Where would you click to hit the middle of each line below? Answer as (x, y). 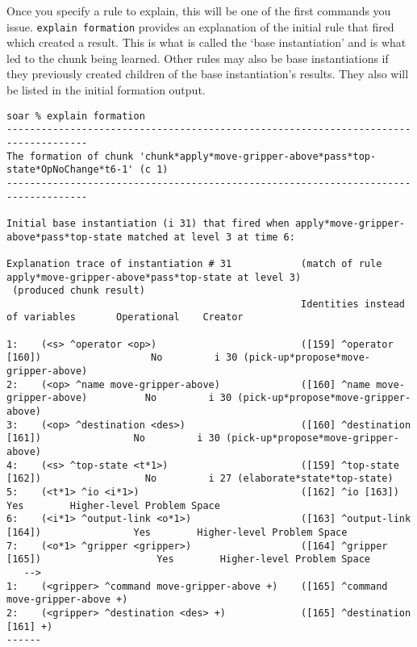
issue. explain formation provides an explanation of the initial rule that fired (200, 26)
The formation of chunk (70, 156)
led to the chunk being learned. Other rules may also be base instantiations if (198, 58)
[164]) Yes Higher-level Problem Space (177, 532)
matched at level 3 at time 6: (211, 237)
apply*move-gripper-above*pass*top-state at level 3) (154, 277)
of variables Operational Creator (125, 317)
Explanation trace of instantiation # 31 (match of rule (194, 263)
